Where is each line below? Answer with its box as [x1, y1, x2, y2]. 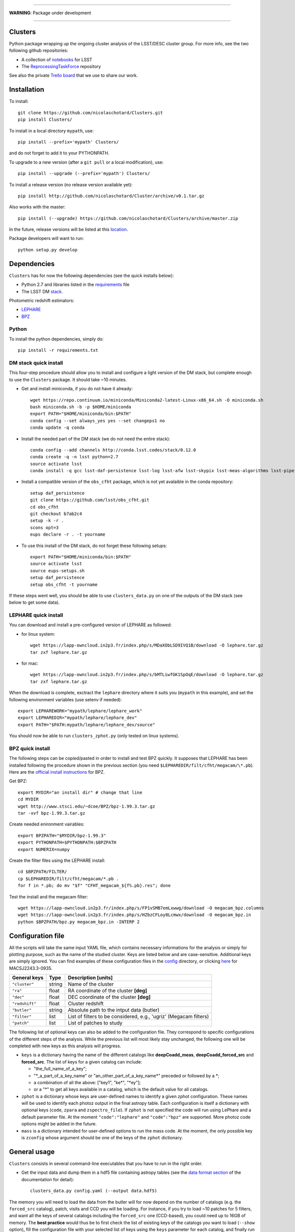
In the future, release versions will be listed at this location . [9, 227, 128, 233]
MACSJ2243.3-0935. [9, 965, 53, 971]
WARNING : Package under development [9, 10, 91, 16]
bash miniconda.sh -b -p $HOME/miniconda [30, 404, 131, 410]
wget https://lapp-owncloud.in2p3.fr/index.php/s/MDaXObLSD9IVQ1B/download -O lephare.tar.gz [30, 643, 264, 648]
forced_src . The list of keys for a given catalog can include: [21, 1059, 143, 1064]
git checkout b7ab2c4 [30, 511, 82, 517]
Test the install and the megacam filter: [9, 893, 88, 899]
